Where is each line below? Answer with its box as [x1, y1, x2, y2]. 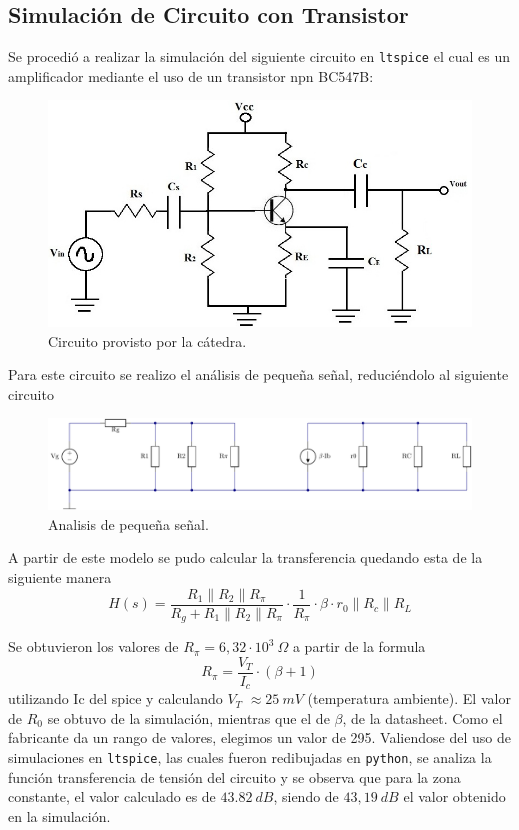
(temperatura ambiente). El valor [307, 688, 511, 709]
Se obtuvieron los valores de [8, 636, 179, 657]
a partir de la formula [292, 636, 426, 657]
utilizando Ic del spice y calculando [8, 688, 223, 709]
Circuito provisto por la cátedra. [48, 330, 247, 351]
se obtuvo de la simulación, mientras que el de [47, 707, 330, 728]
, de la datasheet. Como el [342, 707, 503, 728]
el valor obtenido [403, 786, 506, 807]
